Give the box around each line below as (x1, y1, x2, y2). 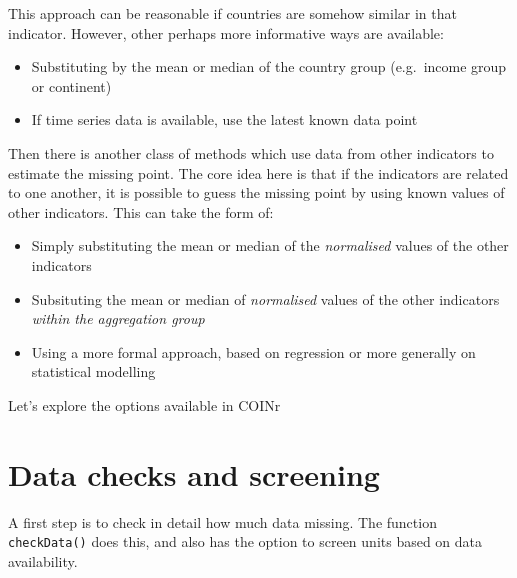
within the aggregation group (31, 308, 205, 329)
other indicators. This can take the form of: (8, 201, 274, 222)
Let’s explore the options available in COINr (8, 394, 281, 415)
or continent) (31, 75, 112, 96)
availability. (8, 550, 78, 571)
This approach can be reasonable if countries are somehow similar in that (8, 3, 457, 23)
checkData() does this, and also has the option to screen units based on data (8, 531, 483, 552)
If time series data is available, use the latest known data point (31, 109, 418, 130)
